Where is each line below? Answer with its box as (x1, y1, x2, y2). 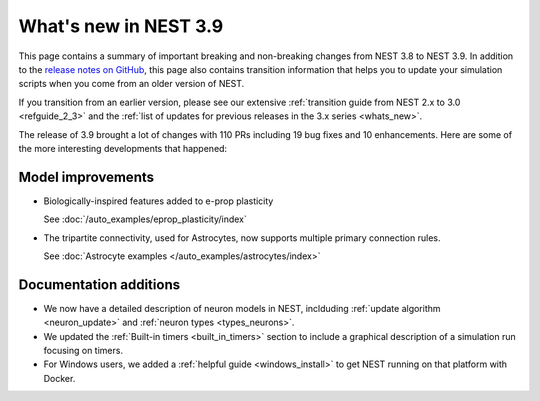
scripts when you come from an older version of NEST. (18, 78, 245, 90)
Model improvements (18, 168, 155, 185)
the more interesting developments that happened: (18, 142, 228, 154)
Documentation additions (18, 276, 180, 293)
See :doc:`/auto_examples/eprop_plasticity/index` (43, 213, 247, 225)
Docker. (43, 372, 76, 384)
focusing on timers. (43, 345, 124, 357)
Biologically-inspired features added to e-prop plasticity (43, 195, 274, 207)
